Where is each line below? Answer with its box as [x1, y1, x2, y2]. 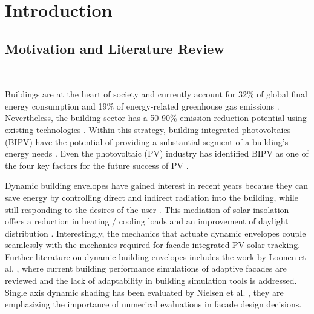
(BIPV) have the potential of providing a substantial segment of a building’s [5, 135, 289, 148]
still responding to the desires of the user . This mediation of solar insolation [5, 203, 289, 215]
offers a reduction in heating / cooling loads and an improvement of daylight [5, 215, 289, 227]
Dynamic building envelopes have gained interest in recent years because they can [5, 179, 309, 192]
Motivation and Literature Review [5, 39, 224, 57]
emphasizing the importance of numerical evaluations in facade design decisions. [5, 298, 302, 310]
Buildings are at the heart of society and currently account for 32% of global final [5, 88, 307, 100]
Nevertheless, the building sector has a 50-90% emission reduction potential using [5, 111, 307, 124]
